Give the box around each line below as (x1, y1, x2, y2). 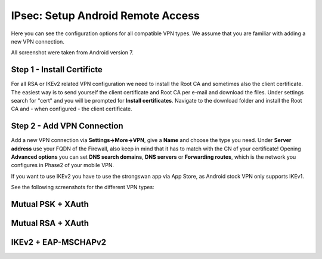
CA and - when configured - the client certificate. (11, 105, 132, 113)
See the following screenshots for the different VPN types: (11, 184, 154, 191)
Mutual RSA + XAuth (11, 218, 89, 229)
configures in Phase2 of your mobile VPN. (11, 162, 114, 169)
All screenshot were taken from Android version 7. (11, 49, 134, 56)
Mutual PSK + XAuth (11, 199, 89, 209)
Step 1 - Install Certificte (11, 64, 103, 75)
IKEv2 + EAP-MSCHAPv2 (11, 238, 107, 248)
